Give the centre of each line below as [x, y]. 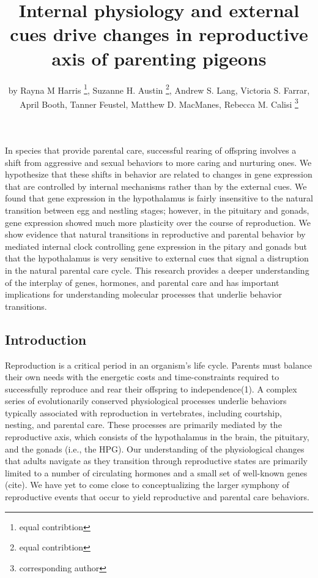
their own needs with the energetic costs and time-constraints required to [142, 377]
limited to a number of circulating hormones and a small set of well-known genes [156, 472]
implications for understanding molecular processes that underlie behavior [143, 294]
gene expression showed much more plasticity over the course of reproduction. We [158, 222]
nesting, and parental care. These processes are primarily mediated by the [143, 425]
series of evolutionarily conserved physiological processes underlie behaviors [146, 401]
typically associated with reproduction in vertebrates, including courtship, [143, 412]
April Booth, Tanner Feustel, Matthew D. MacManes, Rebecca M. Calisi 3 [159, 103]
